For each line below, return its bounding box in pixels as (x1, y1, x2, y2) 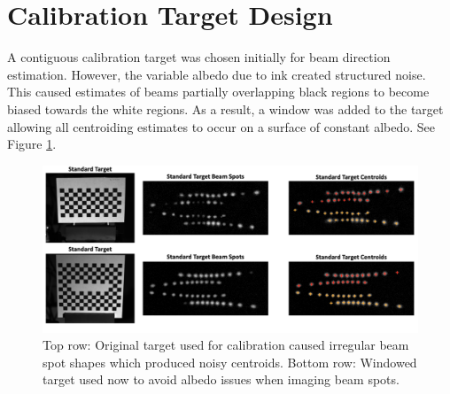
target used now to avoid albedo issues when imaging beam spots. (43, 370, 400, 389)
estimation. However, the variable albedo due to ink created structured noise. (7, 65, 426, 83)
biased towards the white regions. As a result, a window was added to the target (7, 99, 444, 118)
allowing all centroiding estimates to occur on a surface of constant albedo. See (7, 117, 436, 135)
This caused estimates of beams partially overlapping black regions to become (7, 82, 430, 101)
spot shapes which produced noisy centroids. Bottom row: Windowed (43, 352, 417, 371)
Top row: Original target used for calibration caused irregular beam (43, 336, 409, 354)
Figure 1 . (7, 135, 57, 153)
